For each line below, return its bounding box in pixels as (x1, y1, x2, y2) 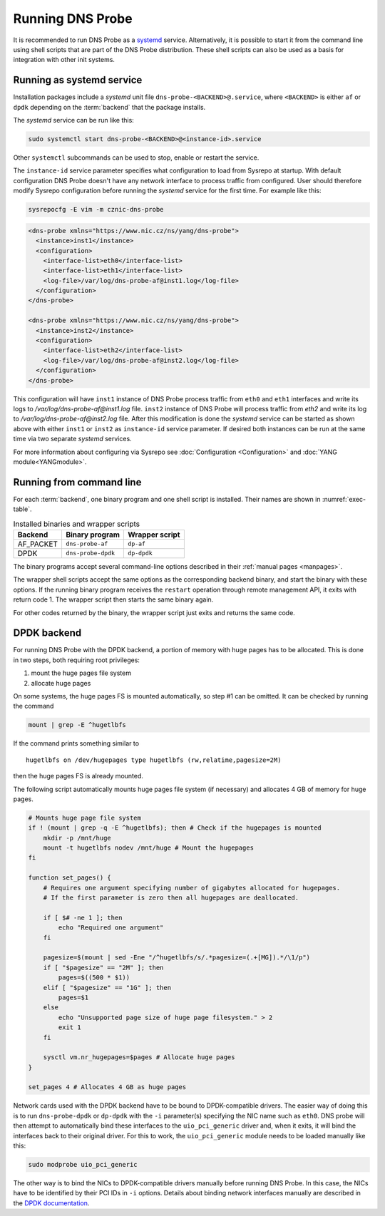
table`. (13, 505, 32, 513)
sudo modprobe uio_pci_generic (28, 1160, 138, 1168)
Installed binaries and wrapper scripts (13, 519, 140, 529)
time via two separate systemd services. (13, 435, 132, 443)
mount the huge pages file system (31, 669, 132, 677)
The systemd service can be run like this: (13, 116, 135, 125)
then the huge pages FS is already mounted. (13, 772, 144, 780)
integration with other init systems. (13, 56, 115, 64)
